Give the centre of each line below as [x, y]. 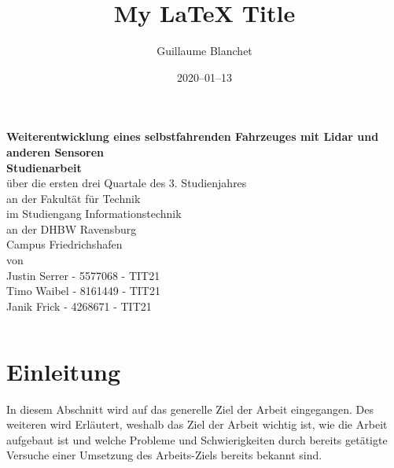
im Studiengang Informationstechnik [94, 214]
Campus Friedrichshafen [64, 244]
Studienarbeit [44, 167]
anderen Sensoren [55, 151]
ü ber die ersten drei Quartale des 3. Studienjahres [127, 183]
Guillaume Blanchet [204, 51]
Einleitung [64, 371]
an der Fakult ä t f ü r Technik [74, 198]
